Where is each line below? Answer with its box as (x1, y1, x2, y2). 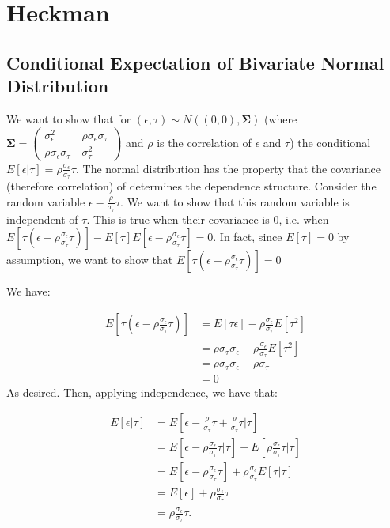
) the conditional (290, 134, 371, 150)
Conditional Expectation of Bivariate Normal (6, 50, 384, 74)
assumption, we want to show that (6, 251, 173, 268)
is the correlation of (157, 134, 252, 150)
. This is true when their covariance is (86, 210, 270, 227)
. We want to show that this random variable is (120, 193, 350, 209)
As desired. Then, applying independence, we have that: (6, 383, 278, 400)
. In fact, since (213, 228, 282, 245)
